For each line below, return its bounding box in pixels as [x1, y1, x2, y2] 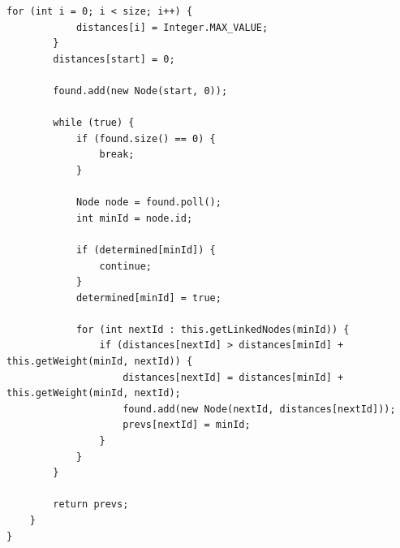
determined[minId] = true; [75, 291, 222, 304]
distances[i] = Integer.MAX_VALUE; [75, 21, 269, 33]
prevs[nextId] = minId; [123, 419, 251, 431]
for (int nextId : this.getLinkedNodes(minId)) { [75, 323, 350, 335]
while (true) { [53, 117, 135, 129]
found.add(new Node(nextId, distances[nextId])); [123, 403, 396, 415]
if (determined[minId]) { [75, 244, 216, 256]
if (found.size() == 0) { [75, 132, 216, 145]
